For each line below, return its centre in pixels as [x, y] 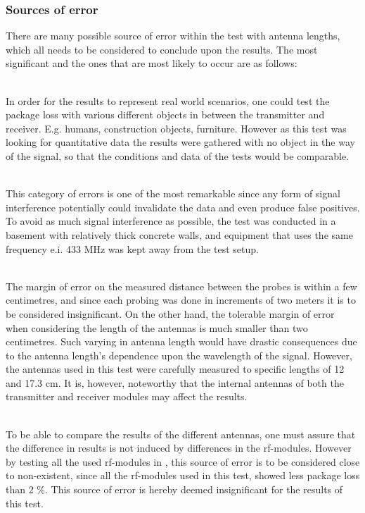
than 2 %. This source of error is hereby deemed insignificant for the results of [174, 489]
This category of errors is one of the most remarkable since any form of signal [173, 193]
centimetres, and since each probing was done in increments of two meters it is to [181, 300]
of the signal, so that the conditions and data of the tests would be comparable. [178, 155]
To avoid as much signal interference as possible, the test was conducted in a [171, 221]
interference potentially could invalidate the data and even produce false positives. [183, 207]
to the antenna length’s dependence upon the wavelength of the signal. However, [179, 355]
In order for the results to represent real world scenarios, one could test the [168, 100]
